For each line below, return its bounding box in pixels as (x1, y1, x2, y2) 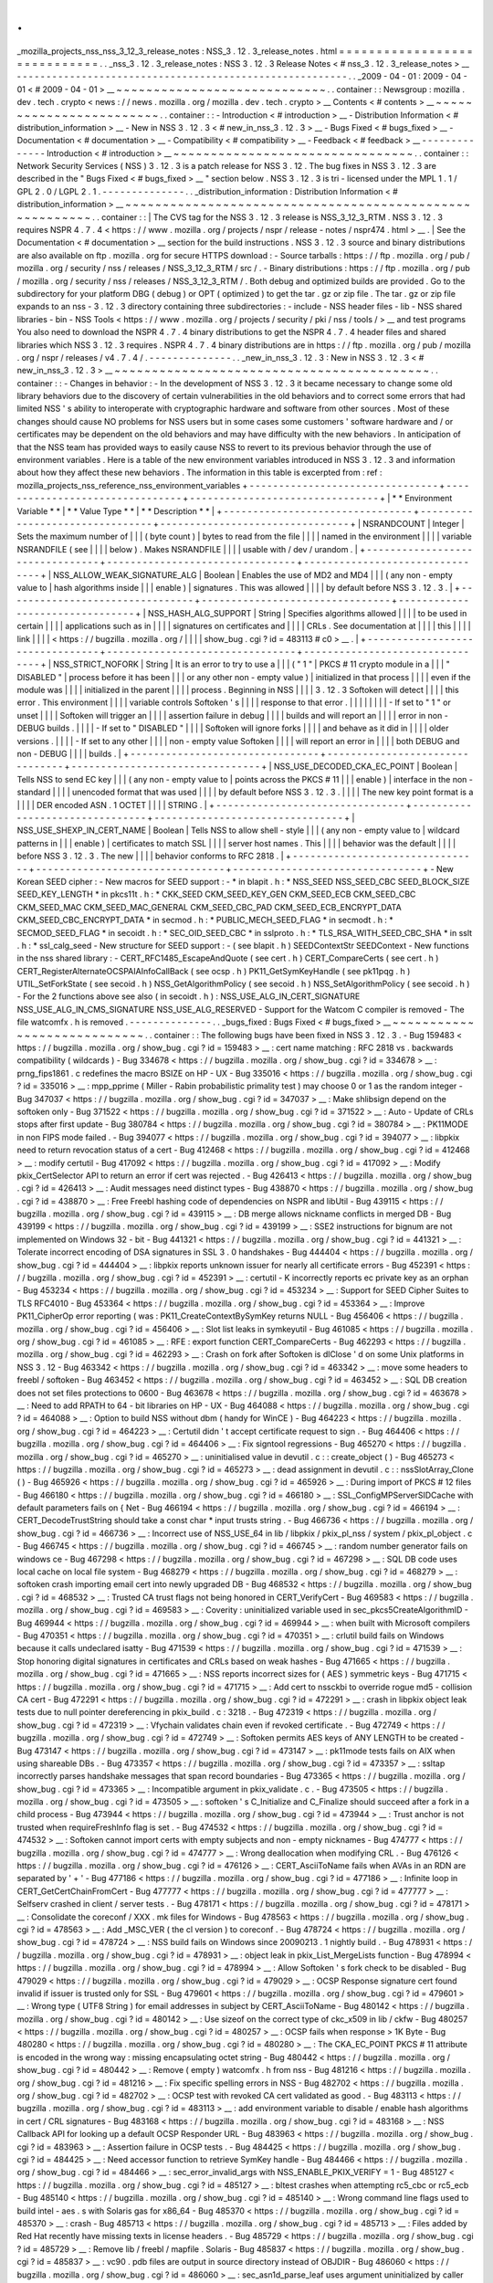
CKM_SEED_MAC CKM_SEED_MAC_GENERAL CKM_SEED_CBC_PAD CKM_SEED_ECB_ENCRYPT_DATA (16, 901, 402, 912)
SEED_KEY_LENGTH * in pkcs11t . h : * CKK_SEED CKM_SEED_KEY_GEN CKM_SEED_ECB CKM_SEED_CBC (16, 889, 416, 900)
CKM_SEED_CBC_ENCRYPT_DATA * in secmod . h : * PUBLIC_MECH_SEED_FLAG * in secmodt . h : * (16, 914, 394, 926)
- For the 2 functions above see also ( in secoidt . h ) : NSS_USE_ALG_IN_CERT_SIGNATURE (16, 991, 361, 1002)
